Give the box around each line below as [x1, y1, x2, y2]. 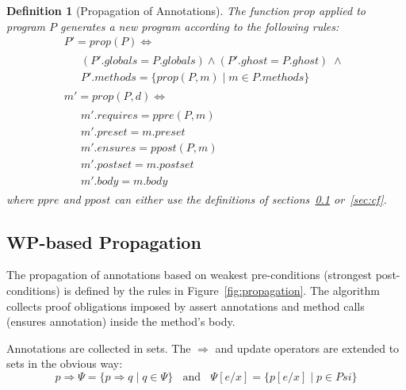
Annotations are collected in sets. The [6, 339, 191, 356]
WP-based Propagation [6, 229, 201, 254]
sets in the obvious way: [6, 355, 123, 372]
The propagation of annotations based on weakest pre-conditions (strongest [6, 266, 373, 283]
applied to [318, 2, 366, 18]
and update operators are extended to [215, 339, 400, 356]
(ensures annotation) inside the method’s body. [6, 313, 236, 330]
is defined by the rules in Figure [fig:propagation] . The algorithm [63, 281, 380, 298]
